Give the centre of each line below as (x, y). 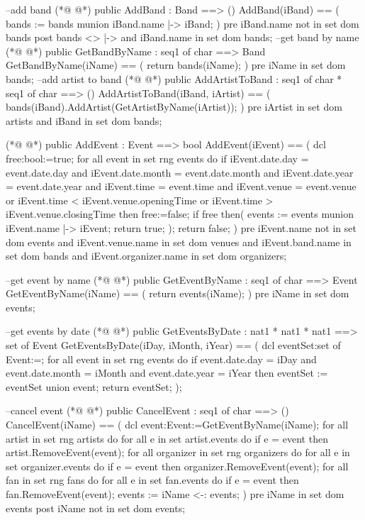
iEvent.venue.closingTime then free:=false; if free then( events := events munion (180, 214)
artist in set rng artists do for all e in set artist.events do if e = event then (167, 438)
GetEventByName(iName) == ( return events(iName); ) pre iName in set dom (178, 293)
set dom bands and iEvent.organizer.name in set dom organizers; (146, 256)
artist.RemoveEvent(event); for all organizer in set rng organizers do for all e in (178, 452)
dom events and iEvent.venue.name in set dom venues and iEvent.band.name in (179, 242)
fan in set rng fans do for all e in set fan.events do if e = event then (152, 480)
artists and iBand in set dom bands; (84, 120)
